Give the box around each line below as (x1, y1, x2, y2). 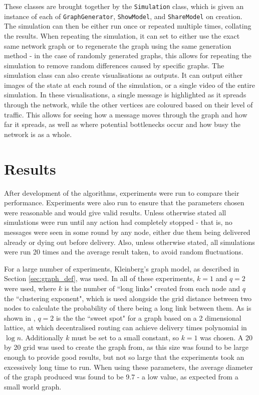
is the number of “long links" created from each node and (64, 283, 240, 293)
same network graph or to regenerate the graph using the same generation (4, 40, 231, 51)
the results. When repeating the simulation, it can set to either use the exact (4, 30, 240, 41)
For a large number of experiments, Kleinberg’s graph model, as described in (4, 263, 239, 274)
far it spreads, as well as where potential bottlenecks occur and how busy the (4, 119, 240, 129)
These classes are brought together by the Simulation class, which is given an (4, 1, 244, 11)
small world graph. (4, 381, 62, 391)
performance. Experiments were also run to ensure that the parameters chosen (4, 197, 244, 208)
